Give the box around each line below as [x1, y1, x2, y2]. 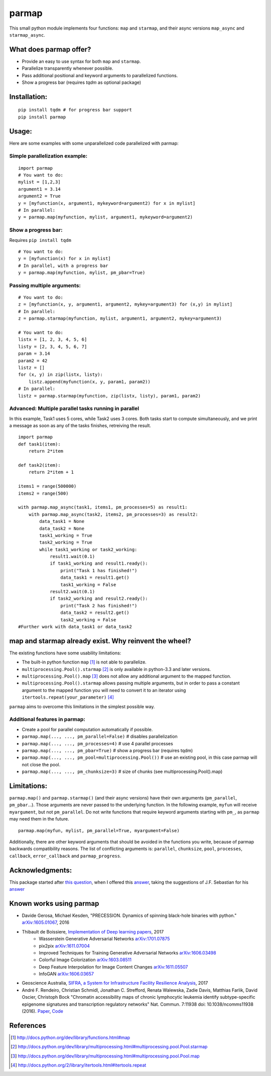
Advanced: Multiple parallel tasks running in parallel [9, 405, 140, 412]
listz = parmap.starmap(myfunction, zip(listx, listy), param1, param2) [18, 393, 201, 398]
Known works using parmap [9, 899, 99, 908]
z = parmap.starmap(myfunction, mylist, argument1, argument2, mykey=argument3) [18, 316, 222, 321]
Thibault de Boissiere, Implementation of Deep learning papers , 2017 [22, 928, 164, 934]
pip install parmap [18, 114, 66, 120]
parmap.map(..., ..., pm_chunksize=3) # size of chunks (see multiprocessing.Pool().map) [22, 768, 223, 775]
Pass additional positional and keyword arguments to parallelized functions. [22, 72, 178, 78]
